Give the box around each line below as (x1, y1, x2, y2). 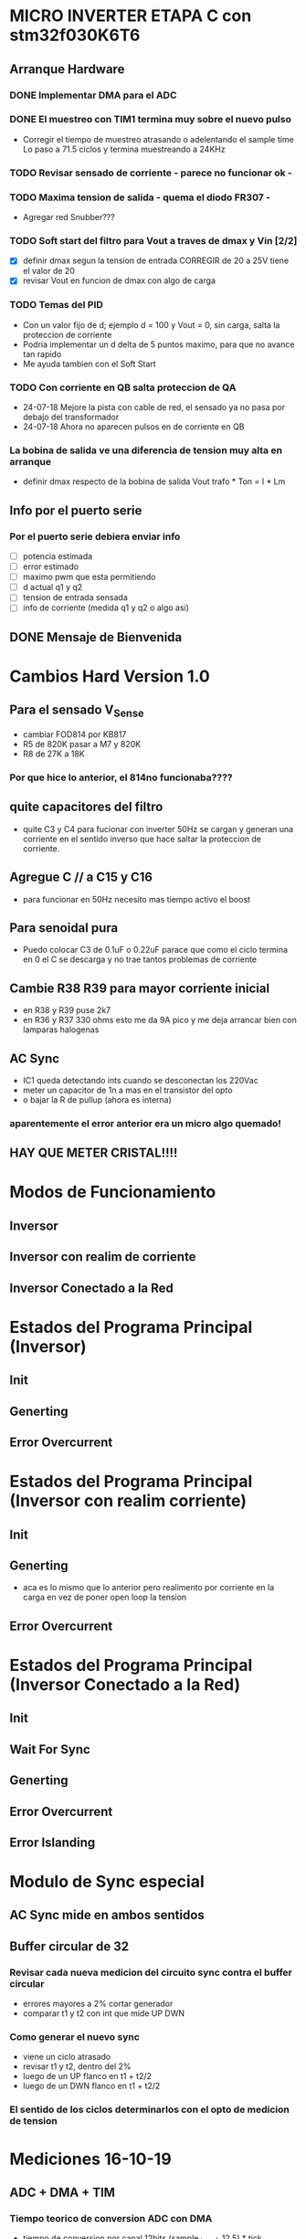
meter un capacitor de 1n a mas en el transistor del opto (22, 1084, 233, 1095)
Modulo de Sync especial (9, 1872, 206, 1892)
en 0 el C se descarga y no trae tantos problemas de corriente (22, 954, 258, 965)
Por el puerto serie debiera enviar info (9, 530, 181, 543)
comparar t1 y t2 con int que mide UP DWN (22, 2008, 185, 2019)
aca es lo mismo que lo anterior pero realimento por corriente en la (22, 1582, 275, 1593)
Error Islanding (9, 1834, 96, 1850)
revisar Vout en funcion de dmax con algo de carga (22, 275, 216, 286)
